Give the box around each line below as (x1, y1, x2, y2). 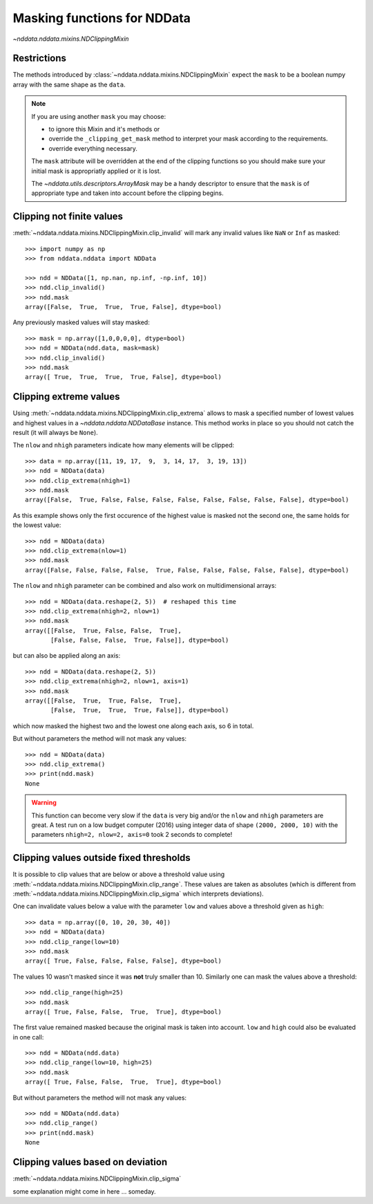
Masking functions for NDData (12, 10, 191, 26)
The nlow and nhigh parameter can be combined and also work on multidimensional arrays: (12, 582, 277, 590)
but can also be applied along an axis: (12, 651, 121, 660)
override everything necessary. (48, 144, 138, 152)
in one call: (12, 1032, 44, 1041)
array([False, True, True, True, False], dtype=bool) (25, 303, 222, 311)
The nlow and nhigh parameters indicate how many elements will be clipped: (12, 441, 235, 450)
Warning (31, 799, 57, 807)
